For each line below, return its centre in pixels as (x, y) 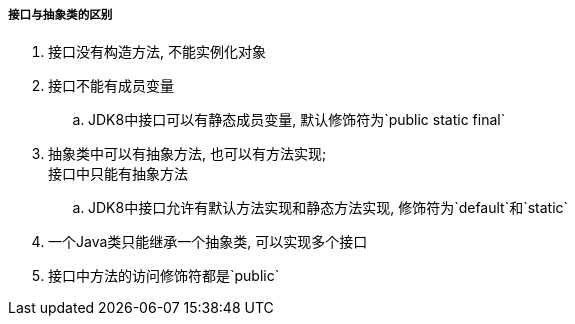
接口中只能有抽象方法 (118, 174)
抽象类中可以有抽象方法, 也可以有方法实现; (187, 154)
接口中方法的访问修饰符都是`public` (164, 276)
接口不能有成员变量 (111, 86)
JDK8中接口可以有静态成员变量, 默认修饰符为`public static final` (297, 120)
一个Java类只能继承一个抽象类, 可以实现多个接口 (208, 242)
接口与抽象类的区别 (60, 15)
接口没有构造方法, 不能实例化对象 (157, 52)
